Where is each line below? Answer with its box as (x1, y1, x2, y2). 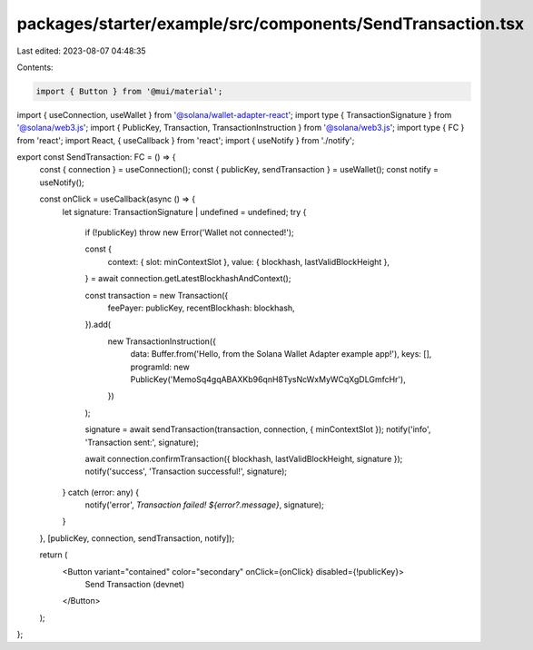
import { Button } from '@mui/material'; (35, 86, 223, 96)
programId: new (130, 361, 190, 372)
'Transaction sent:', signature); (84, 437, 199, 448)
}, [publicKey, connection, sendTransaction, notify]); (39, 532, 235, 544)
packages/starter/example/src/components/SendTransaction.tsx (16, 14, 525, 34)
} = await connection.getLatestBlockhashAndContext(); (84, 273, 291, 284)
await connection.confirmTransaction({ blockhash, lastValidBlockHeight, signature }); (84, 453, 403, 464)
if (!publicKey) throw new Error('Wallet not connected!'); (84, 227, 294, 238)
